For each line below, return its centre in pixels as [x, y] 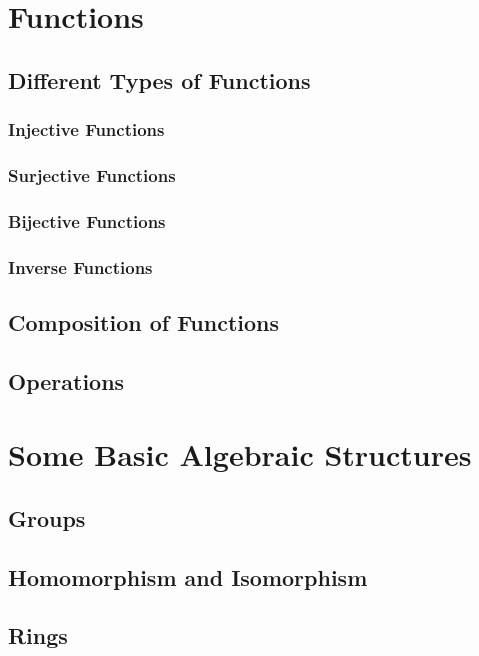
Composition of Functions [144, 321]
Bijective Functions [87, 220]
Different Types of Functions [159, 79]
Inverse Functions [80, 266]
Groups [47, 517]
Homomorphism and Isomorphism [188, 576]
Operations [66, 380]
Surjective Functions [92, 174]
